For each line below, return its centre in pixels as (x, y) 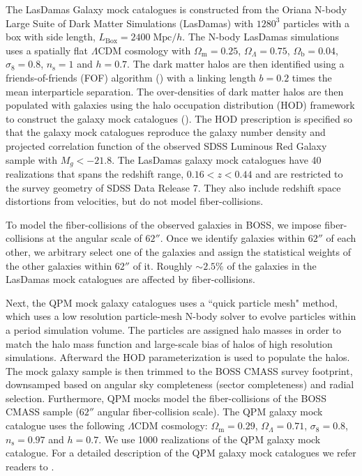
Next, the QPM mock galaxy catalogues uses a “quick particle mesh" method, (172, 302)
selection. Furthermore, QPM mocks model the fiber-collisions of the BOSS (166, 398)
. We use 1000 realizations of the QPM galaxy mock (210, 439)
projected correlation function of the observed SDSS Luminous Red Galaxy (166, 145)
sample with (31, 159)
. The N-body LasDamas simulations (261, 37)
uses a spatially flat (47, 50)
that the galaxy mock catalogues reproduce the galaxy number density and (166, 132)
